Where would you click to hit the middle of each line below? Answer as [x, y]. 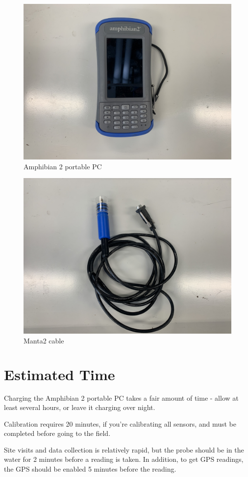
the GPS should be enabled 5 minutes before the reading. [90, 469]
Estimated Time [60, 374]
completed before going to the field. [57, 433]
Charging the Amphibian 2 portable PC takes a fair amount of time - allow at [121, 397]
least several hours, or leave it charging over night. [80, 407]
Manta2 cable [44, 340]
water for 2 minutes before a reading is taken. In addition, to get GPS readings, [124, 459]
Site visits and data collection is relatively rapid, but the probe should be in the [124, 449]
